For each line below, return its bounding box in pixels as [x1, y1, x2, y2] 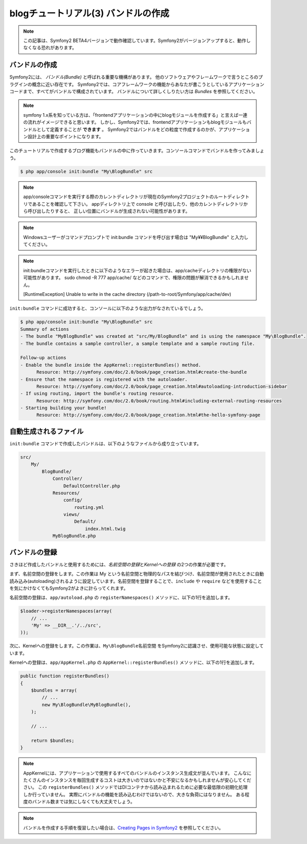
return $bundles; [31, 738, 75, 743]
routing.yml [74, 504, 104, 510]
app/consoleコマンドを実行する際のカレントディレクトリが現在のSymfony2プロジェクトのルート [23, 193, 228, 200]
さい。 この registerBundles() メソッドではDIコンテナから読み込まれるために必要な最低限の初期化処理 [23, 784, 248, 790]
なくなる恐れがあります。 [23, 45, 77, 51]
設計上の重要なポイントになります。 [27, 133, 104, 139]
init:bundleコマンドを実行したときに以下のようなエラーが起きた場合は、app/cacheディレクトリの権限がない [23, 267, 252, 273]
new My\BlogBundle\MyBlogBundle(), [41, 702, 131, 707]
